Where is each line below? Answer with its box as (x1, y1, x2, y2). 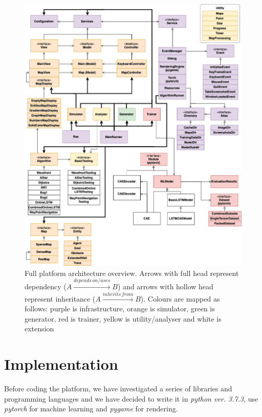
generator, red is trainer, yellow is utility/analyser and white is (25, 313, 222, 324)
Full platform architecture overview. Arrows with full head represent (25, 267, 239, 278)
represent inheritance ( (25, 293, 96, 304)
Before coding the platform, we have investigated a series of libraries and (4, 383, 232, 394)
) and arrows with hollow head (117, 281, 213, 292)
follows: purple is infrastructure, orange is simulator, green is (25, 303, 215, 314)
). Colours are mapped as (140, 293, 220, 304)
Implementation (4, 353, 118, 374)
